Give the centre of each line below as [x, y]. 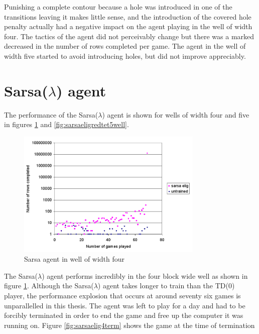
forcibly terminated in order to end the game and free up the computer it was [124, 315]
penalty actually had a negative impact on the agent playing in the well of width [128, 26]
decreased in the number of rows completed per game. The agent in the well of [125, 46]
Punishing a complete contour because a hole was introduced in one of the [118, 7]
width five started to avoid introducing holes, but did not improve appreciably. [125, 55]
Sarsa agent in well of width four [75, 259]
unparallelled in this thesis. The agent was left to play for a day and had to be [125, 305]
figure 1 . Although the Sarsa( [49, 286]
